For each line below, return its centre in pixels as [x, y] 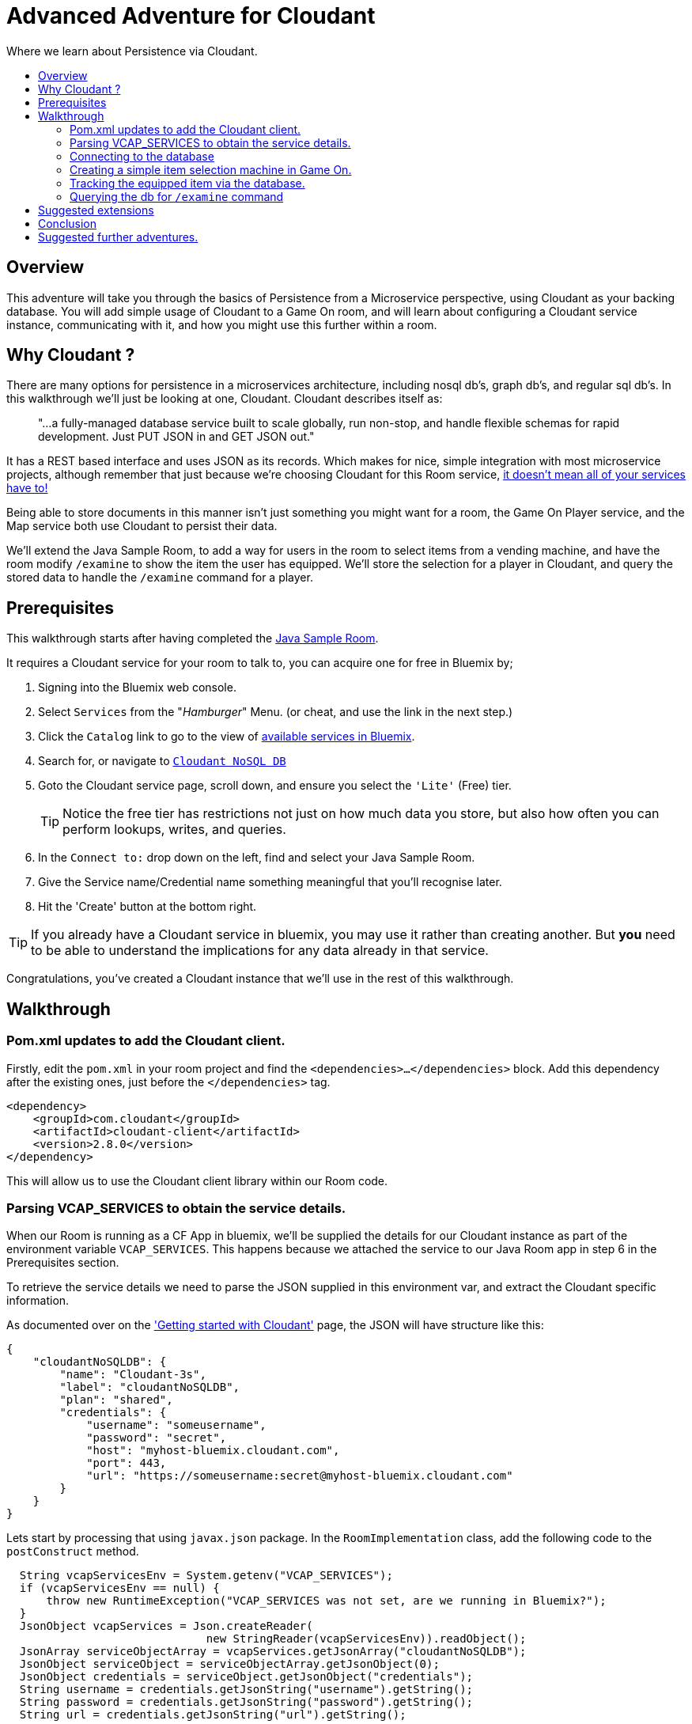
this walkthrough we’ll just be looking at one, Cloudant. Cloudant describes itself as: [225, 399]
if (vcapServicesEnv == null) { [119, 1588]
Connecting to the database [142, 156]
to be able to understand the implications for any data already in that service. [260, 951]
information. [38, 1301]
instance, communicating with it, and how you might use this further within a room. [222, 324]
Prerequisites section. [63, 1263]
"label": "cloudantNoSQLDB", [150, 1387]
